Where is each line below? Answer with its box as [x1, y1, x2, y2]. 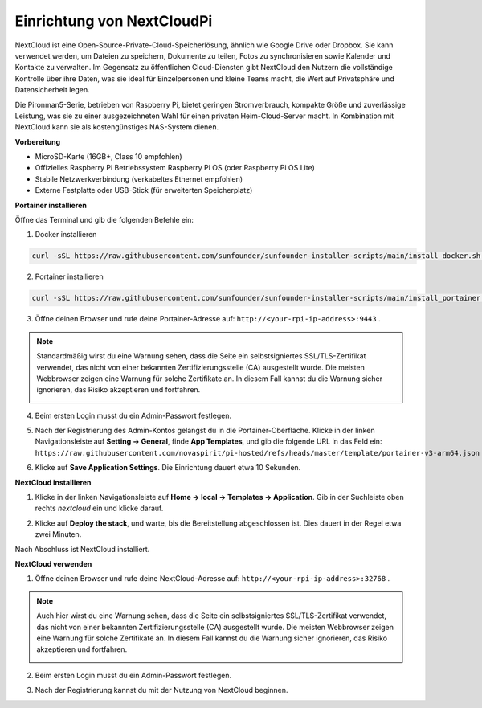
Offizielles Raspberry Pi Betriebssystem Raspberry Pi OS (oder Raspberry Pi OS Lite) [35, 163, 315, 173]
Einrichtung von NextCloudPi [14, 12, 213, 30]
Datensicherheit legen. [14, 85, 90, 95]
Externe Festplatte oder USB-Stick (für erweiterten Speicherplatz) [35, 186, 253, 195]
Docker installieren [35, 230, 97, 239]
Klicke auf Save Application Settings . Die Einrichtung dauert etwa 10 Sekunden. [35, 463, 301, 473]
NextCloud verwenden [14, 559, 92, 568]
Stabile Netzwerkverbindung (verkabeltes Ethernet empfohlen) [35, 174, 243, 184]
